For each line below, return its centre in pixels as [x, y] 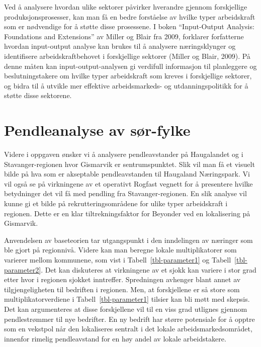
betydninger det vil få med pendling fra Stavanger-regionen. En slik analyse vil [125, 193]
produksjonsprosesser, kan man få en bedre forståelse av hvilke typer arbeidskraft [130, 16]
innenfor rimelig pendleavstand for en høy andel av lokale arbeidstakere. [115, 338]
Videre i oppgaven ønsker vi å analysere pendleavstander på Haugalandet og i [124, 154]
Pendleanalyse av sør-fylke [97, 130]
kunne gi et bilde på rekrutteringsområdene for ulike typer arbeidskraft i [116, 203]
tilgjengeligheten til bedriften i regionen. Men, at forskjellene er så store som [122, 289]
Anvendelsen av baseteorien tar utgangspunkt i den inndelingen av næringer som [128, 240]
